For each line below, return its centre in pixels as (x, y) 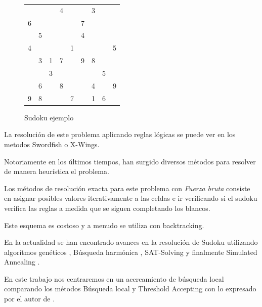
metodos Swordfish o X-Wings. (52, 144)
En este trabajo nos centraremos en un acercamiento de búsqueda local (114, 278)
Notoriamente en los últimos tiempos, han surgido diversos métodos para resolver (130, 161)
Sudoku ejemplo (49, 117)
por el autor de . (30, 299)
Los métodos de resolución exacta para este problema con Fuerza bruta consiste (127, 188)
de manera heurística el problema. (57, 171)
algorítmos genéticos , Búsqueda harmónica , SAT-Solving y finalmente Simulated (131, 252)
